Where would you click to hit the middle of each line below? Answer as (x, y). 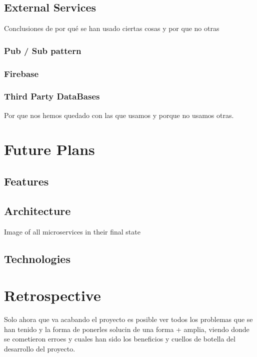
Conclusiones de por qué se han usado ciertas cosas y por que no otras (112, 28)
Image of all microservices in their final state (72, 231)
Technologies (37, 258)
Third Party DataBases (52, 96)
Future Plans (49, 149)
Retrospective (52, 295)
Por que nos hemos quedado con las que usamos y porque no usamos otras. (119, 115)
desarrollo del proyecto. (40, 348)
